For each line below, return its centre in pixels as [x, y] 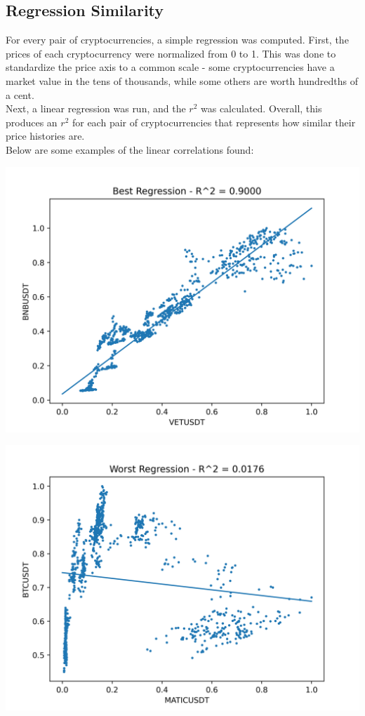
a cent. [20, 94]
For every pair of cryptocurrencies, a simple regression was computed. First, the [177, 40]
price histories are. [45, 136]
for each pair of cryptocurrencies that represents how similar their [214, 122]
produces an [32, 122]
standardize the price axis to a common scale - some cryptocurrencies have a [170, 67]
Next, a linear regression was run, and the [96, 108]
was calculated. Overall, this [261, 108]
